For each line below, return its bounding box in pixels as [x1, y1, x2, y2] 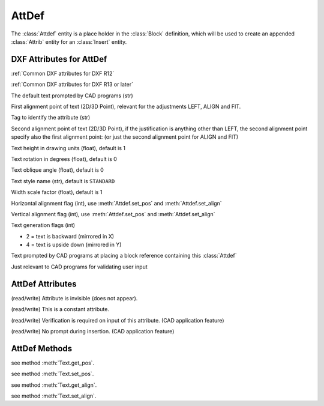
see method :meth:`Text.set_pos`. [11, 370, 94, 378]
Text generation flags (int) [11, 222, 75, 229]
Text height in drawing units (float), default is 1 [11, 144, 126, 151]
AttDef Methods [11, 343, 73, 354]
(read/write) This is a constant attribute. [11, 306, 109, 313]
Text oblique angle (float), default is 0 [11, 166, 104, 174]
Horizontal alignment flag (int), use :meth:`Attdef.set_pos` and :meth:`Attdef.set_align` [11, 199, 222, 207]
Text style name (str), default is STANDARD [11, 177, 115, 184]
